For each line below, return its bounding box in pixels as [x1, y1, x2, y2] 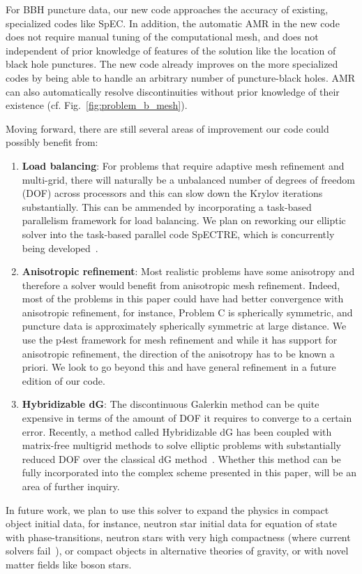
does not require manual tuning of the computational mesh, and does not [6, 29, 319, 44]
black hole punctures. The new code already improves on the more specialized [6, 57, 338, 71]
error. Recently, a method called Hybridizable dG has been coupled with [22, 424, 332, 439]
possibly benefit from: [6, 135, 98, 149]
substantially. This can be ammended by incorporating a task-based [22, 199, 312, 214]
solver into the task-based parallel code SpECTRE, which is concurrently [22, 226, 335, 241]
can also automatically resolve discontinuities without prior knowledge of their [6, 84, 340, 98]
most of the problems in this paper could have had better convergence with [22, 291, 344, 306]
